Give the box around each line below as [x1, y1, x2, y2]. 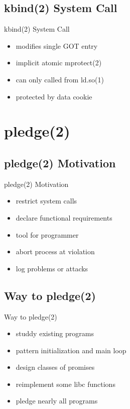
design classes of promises [16, 362, 95, 372]
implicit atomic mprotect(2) [16, 57, 102, 68]
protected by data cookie [16, 91, 92, 101]
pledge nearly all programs [16, 395, 98, 406]
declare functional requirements [16, 212, 112, 223]
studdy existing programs [16, 328, 94, 339]
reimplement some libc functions [16, 378, 115, 389]
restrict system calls [16, 195, 77, 206]
